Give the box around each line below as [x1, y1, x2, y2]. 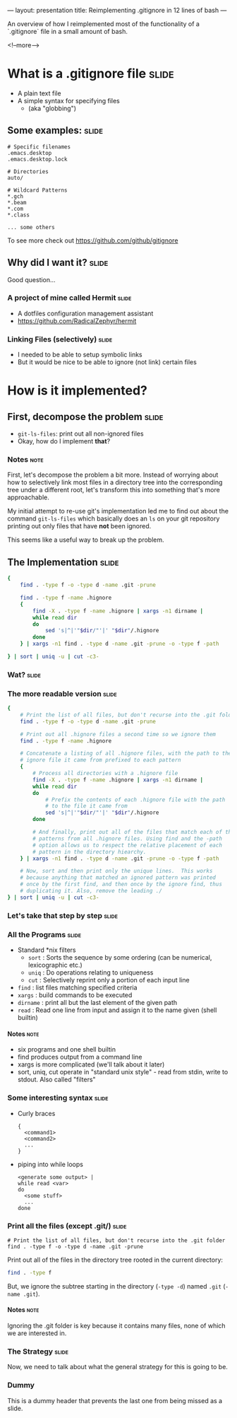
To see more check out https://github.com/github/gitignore [7, 236, 178, 245]
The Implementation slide [7, 556, 119, 568]
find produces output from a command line [17, 1053, 142, 1062]
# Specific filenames [7, 143, 71, 151]
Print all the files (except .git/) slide [7, 1221, 127, 1231]
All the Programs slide [7, 929, 82, 939]
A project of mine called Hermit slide [7, 293, 132, 303]
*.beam [7, 199, 27, 206]
